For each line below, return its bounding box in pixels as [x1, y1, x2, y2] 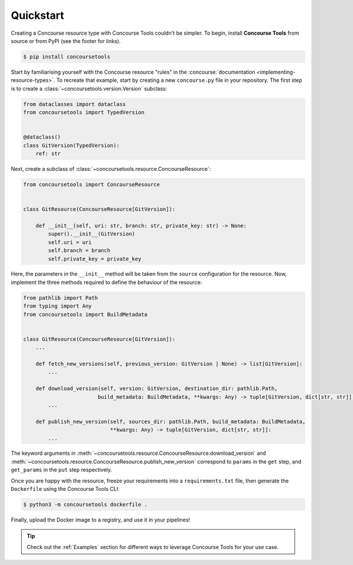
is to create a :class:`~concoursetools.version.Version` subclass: [11, 85, 168, 92]
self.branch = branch [48, 247, 111, 254]
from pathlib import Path [23, 295, 98, 301]
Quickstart [11, 9, 65, 22]
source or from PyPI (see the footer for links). [11, 37, 121, 44]
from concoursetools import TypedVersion [23, 109, 145, 116]
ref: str [35, 150, 61, 157]
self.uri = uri [48, 239, 92, 246]
